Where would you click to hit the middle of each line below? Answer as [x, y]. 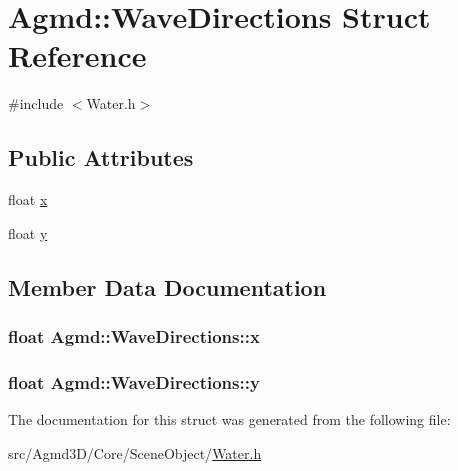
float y [28, 232]
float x [28, 199]
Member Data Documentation [167, 286]
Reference [77, 55]
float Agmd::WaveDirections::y [134, 381]
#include [36, 103]
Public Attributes [101, 157]
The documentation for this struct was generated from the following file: [229, 419]
